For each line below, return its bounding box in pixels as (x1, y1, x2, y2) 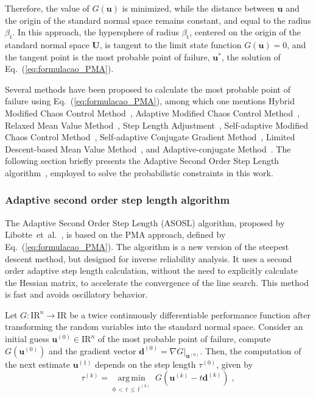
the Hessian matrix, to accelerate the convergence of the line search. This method (5, 276, 309, 288)
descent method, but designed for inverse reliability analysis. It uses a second (5, 252, 292, 265)
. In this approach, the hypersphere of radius (12, 26, 179, 38)
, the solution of (221, 50, 281, 63)
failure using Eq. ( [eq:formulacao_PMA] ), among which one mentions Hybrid (5, 95, 295, 107)
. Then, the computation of (200, 344, 301, 357)
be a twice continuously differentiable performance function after (69, 308, 311, 321)
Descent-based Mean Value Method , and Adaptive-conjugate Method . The (5, 142, 291, 155)
